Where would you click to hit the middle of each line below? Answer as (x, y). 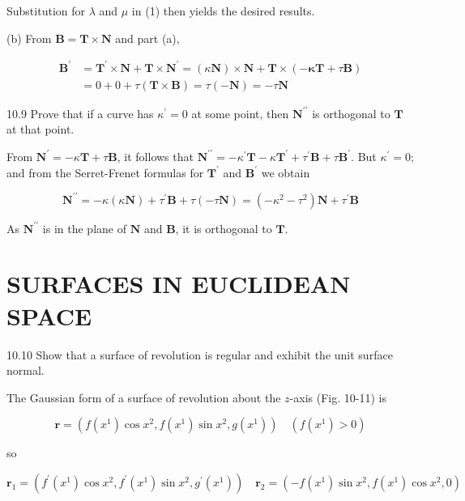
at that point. (41, 129)
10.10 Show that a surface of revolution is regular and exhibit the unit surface (200, 354)
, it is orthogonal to (224, 228)
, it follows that (155, 156)
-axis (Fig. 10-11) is (338, 397)
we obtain (286, 172)
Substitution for (46, 11)
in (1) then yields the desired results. (223, 11)
